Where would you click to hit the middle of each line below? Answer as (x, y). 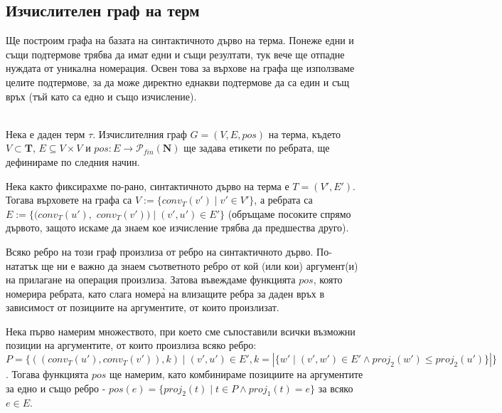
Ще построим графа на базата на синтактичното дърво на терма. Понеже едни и (180, 40)
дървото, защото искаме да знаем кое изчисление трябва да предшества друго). (177, 228)
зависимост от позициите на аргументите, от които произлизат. (143, 307)
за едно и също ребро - (56, 388)
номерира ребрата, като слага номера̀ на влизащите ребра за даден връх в (165, 293)
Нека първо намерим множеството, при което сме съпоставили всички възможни (181, 331)
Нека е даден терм (46, 134)
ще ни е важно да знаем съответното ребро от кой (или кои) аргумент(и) (200, 265)
